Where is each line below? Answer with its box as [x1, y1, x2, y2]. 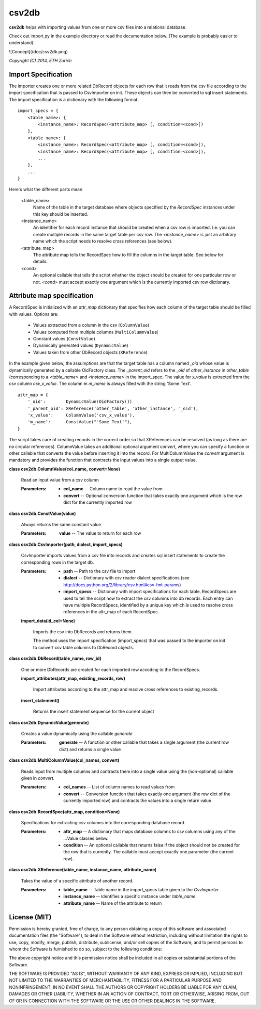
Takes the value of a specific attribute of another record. [21, 878, 134, 883]
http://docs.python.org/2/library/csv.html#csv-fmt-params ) [63, 582, 181, 588]
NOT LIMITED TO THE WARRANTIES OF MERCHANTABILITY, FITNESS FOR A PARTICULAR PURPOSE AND [9, 977, 222, 983]
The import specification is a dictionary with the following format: [9, 96, 139, 102]
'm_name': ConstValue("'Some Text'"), [27, 419, 132, 425]
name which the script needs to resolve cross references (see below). [33, 238, 173, 244]
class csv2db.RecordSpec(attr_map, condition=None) [9, 809, 120, 815]
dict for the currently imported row [63, 499, 132, 505]
